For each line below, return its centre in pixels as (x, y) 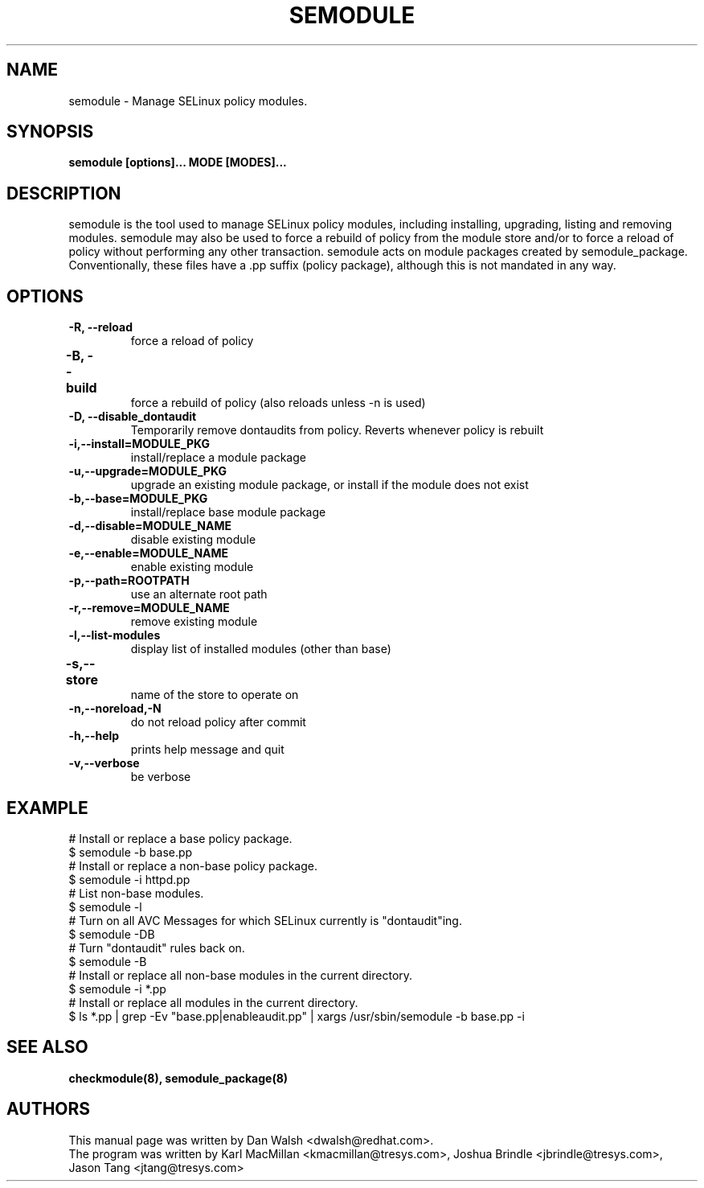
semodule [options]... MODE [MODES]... (178, 162)
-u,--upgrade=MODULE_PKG (147, 471)
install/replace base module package (228, 512)
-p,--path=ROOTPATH (129, 581)
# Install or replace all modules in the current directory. (213, 1002)
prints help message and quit (207, 750)
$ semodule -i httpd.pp (129, 879)
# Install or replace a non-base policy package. (193, 865)
